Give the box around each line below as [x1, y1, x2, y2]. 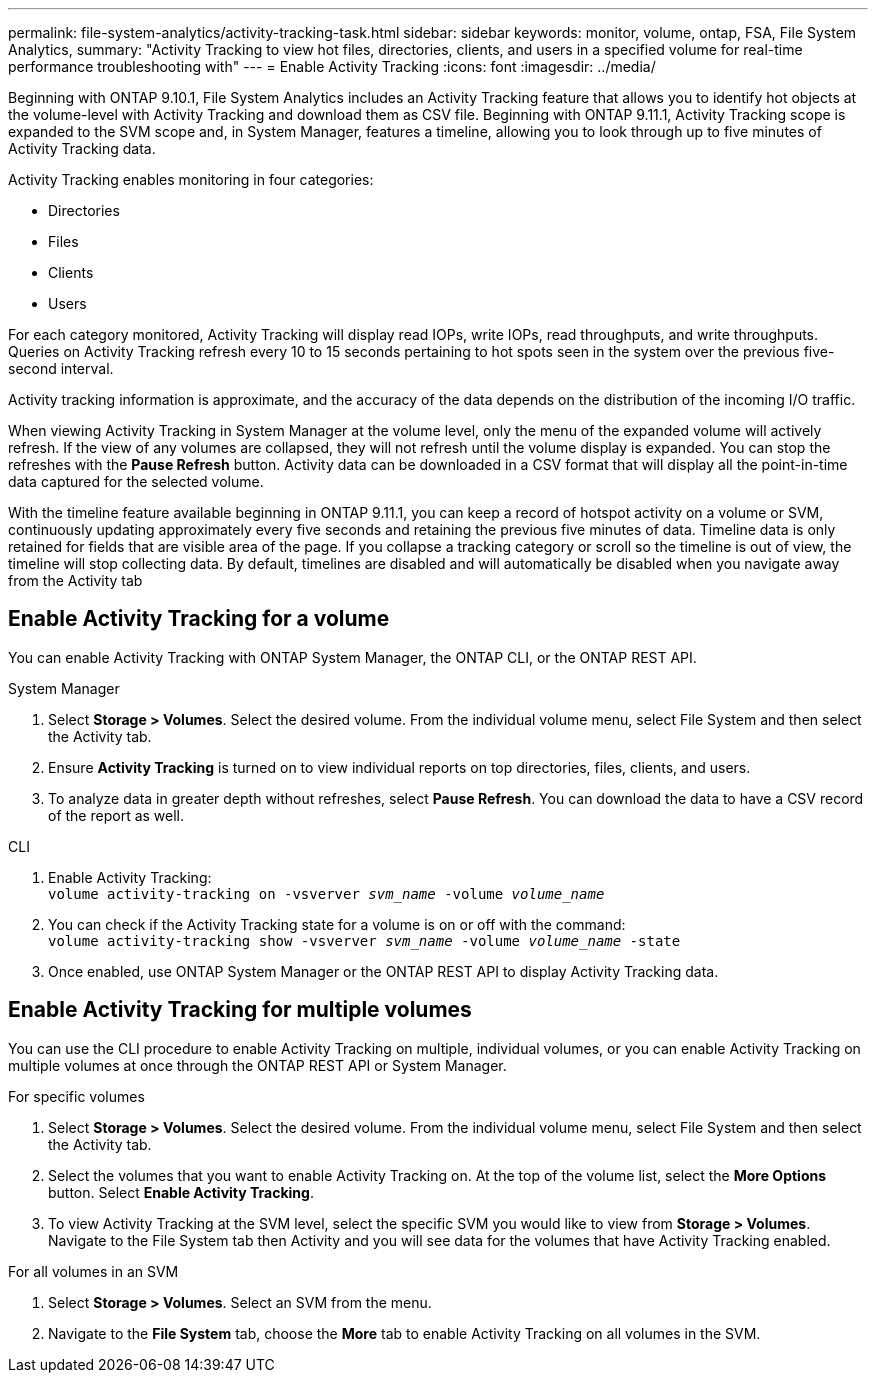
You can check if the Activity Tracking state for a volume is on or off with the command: [48, 915, 626, 933]
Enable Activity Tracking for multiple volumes [8, 997, 472, 1023]
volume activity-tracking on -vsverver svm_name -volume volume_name [48, 885, 605, 902]
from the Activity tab [8, 572, 143, 589]
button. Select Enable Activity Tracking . [48, 1183, 314, 1201]
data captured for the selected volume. [8, 473, 264, 490]
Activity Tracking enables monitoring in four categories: [8, 171, 374, 188]
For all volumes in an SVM [8, 1262, 179, 1280]
